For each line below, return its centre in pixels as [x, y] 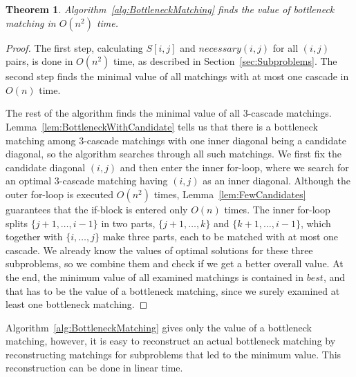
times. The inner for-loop [277, 209]
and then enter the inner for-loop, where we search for [234, 167]
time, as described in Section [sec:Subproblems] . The [225, 61]
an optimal [29, 181]
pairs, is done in [39, 61]
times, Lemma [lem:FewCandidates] [230, 194]
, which [316, 223]
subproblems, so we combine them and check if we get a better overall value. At [175, 263]
